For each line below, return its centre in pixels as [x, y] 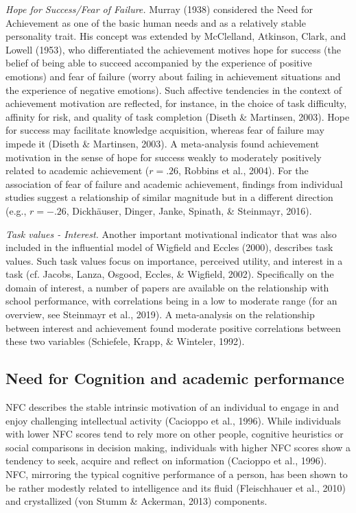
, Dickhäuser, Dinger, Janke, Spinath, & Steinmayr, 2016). [189, 210]
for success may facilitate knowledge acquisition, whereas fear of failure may [165, 130]
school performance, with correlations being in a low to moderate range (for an [171, 301]
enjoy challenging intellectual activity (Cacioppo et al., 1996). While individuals [173, 420]
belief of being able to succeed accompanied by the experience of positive [159, 63]
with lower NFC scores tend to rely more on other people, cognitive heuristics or [175, 434]
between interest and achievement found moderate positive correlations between [173, 327]
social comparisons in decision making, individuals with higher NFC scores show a [178, 447]
